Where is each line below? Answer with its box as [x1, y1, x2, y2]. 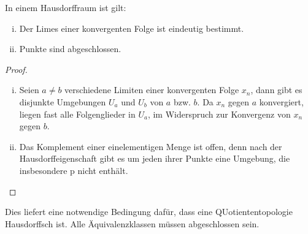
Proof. [5, 62, 28, 75]
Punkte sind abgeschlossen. [19, 42, 121, 55]
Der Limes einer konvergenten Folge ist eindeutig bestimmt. [19, 21, 244, 34]
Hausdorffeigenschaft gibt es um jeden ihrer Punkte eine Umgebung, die [19, 152, 290, 165]
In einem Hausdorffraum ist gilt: [5, 1, 126, 13]
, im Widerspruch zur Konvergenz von [147, 107, 291, 120]
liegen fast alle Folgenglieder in [19, 107, 136, 120]
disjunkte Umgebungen [19, 95, 106, 108]
